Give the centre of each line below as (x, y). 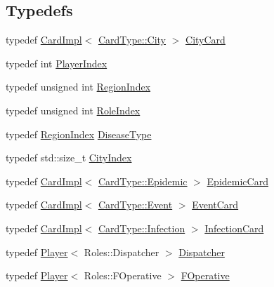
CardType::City (132, 40)
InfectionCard (234, 228)
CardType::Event (135, 205)
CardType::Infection (142, 228)
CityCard (205, 40)
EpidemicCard (237, 181)
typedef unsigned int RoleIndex (73, 110)
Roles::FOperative (123, 275)
